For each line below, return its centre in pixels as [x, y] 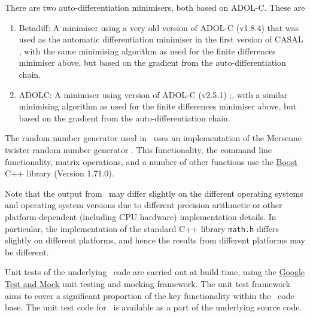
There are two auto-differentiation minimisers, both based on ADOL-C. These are [155, 7]
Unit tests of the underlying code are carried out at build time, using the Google [155, 272]
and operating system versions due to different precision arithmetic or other [144, 205]
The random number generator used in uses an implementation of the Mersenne [153, 138]
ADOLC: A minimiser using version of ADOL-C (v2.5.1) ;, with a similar [153, 94]
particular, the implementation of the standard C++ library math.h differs [142, 228]
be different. [27, 252]
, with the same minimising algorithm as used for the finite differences [147, 51]
